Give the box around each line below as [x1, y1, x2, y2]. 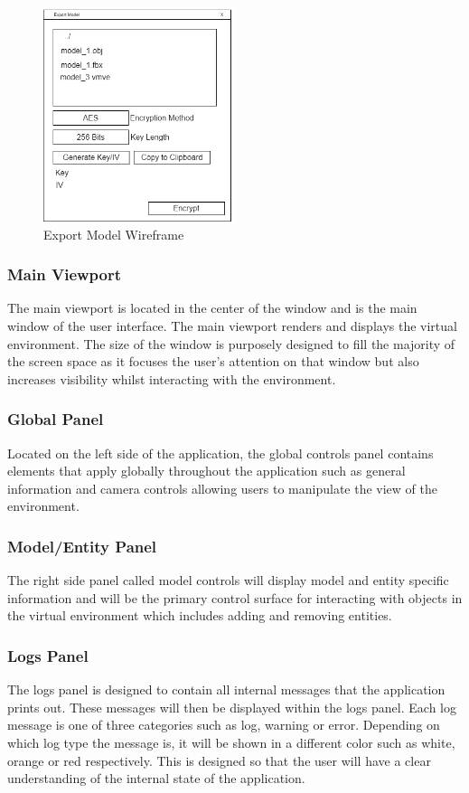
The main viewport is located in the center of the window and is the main [7, 298, 417, 317]
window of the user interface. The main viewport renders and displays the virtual [7, 316, 457, 335]
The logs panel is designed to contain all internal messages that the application [7, 680, 446, 699]
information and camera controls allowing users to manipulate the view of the [7, 478, 437, 497]
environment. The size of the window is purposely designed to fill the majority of [7, 334, 455, 353]
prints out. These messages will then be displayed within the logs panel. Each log [7, 697, 456, 716]
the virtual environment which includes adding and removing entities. [7, 606, 392, 625]
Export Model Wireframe [43, 224, 184, 243]
